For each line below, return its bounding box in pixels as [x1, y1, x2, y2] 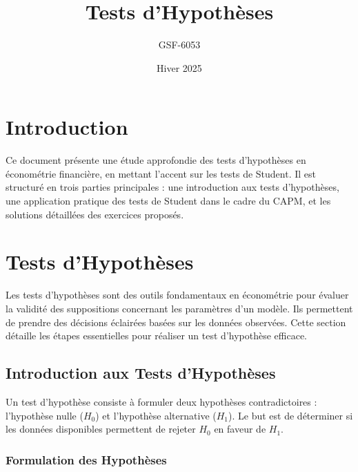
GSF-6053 [158, 37, 201, 52]
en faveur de [214, 422, 266, 436]
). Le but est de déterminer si [228, 408, 353, 422]
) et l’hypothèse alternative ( [95, 408, 217, 422]
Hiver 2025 [157, 60, 202, 75]
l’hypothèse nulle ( [6, 408, 83, 422]
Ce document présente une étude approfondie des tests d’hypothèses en [6, 153, 306, 167]
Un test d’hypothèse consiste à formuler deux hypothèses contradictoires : [6, 394, 317, 408]
